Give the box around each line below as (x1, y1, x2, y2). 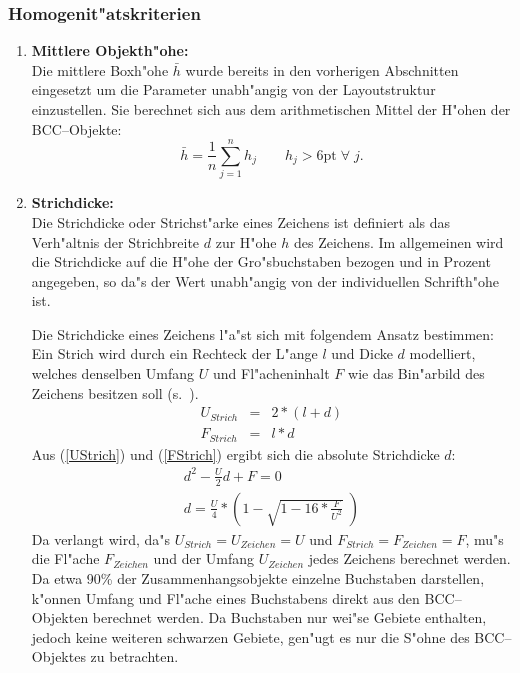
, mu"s (465, 528, 504, 549)
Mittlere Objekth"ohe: (31, 40, 189, 61)
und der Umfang (153, 548, 255, 569)
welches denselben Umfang (31, 363, 195, 384)
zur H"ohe (215, 231, 277, 252)
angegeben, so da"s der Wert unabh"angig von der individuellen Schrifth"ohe (31, 270, 500, 291)
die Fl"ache (31, 548, 100, 569)
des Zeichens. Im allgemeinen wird (293, 231, 504, 252)
